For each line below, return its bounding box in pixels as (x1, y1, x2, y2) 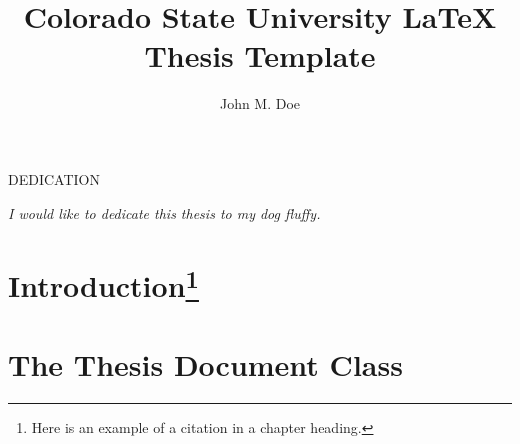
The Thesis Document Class (8, 343, 403, 384)
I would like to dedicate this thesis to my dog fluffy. (8, 202, 321, 223)
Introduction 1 (8, 261, 199, 306)
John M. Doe (219, 93, 301, 114)
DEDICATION (8, 168, 100, 189)
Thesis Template (144, 35, 376, 76)
